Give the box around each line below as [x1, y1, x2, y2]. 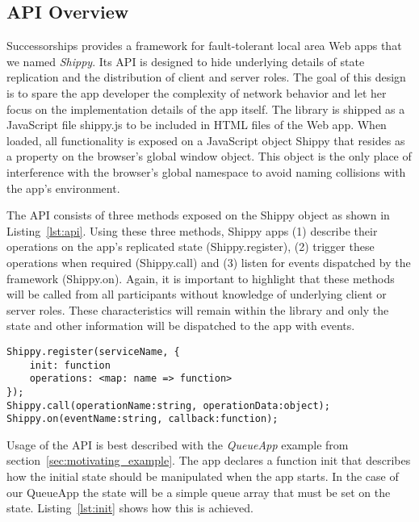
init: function [29, 359, 111, 371]
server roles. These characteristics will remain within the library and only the [6, 301, 389, 318]
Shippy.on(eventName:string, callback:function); [6, 413, 279, 425]
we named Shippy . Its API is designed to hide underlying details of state [6, 52, 365, 69]
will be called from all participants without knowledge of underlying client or [6, 286, 387, 303]
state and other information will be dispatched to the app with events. [6, 317, 355, 334]
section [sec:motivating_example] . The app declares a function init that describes [6, 452, 411, 469]
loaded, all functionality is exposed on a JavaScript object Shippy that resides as [6, 132, 405, 148]
